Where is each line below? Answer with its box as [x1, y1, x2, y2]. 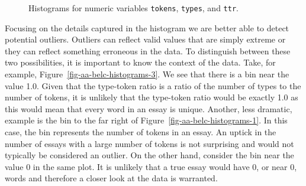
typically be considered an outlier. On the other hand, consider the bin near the [5, 149, 294, 161]
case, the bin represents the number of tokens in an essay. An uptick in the [5, 126, 276, 138]
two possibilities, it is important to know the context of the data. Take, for [5, 56, 276, 68]
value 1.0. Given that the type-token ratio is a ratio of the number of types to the [5, 79, 301, 92]
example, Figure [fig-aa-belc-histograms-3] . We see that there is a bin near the [5, 68, 289, 80]
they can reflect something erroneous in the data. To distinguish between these [5, 44, 291, 57]
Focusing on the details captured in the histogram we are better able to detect [5, 21, 289, 34]
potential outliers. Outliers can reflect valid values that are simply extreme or [5, 33, 286, 45]
